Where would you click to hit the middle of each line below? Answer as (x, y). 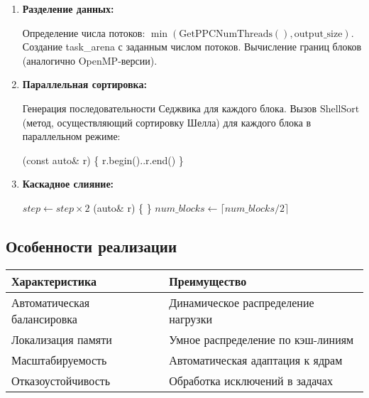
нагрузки (191, 318)
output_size (318, 34)
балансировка (44, 318)
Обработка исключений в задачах (251, 380)
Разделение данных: (68, 9)
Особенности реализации (91, 246)
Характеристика (54, 281)
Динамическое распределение (242, 302)
